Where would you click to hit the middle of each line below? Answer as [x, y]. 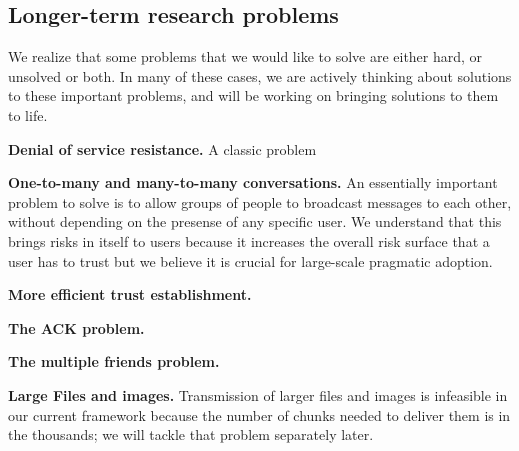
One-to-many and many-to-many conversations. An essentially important [253, 182]
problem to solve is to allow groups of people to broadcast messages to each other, [260, 201]
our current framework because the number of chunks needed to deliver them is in [259, 414]
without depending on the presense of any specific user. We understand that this [255, 221]
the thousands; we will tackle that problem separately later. [191, 434]
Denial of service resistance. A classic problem [162, 148]
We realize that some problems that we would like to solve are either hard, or [245, 56]
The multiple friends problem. [114, 361]
